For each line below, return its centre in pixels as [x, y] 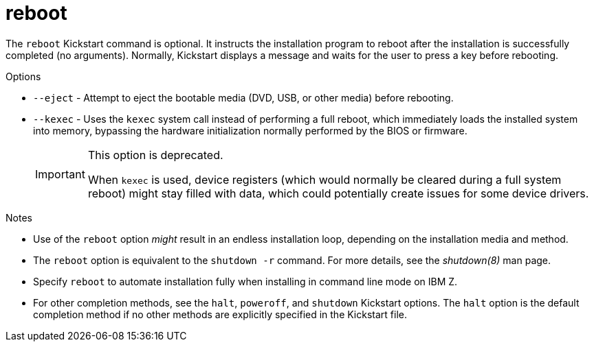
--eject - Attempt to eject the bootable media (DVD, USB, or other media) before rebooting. [243, 97]
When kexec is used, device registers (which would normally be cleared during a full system [324, 179]
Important [60, 174]
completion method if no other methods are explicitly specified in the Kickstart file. [220, 314]
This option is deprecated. [155, 155]
